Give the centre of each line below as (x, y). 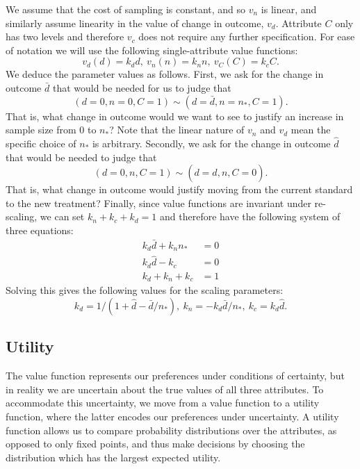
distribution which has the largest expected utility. (113, 457)
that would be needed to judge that (81, 157)
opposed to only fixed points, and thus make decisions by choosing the (155, 444)
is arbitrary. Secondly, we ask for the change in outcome (211, 143)
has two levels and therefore (65, 36)
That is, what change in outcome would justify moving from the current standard (179, 189)
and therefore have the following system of (250, 216)
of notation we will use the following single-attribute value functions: (152, 50)
